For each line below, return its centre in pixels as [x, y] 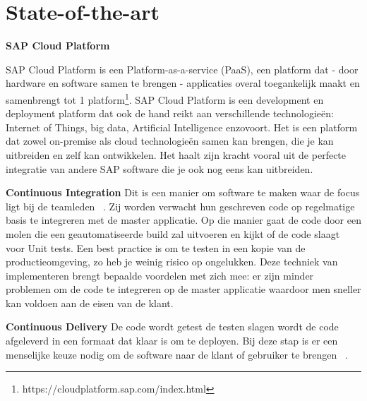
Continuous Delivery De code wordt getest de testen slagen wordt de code [172, 327]
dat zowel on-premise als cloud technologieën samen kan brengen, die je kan [170, 141]
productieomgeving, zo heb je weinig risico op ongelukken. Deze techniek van [172, 262]
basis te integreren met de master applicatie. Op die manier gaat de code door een [183, 220]
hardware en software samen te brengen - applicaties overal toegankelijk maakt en [183, 83]
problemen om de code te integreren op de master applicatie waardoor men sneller [183, 289]
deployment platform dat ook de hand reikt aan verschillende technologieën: [170, 113]
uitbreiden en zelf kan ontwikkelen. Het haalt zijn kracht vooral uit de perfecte [176, 154]
